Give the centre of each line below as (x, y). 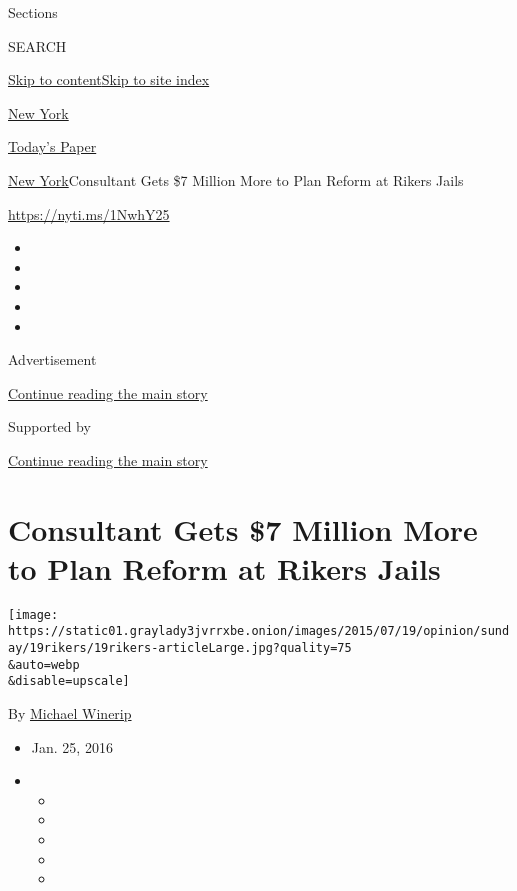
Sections (33, 12)
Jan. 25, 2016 (72, 746)
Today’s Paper (52, 146)
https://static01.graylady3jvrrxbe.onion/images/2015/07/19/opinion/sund (259, 631)
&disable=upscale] (69, 681)
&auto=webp (44, 664)
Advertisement (52, 359)
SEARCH (37, 45)
